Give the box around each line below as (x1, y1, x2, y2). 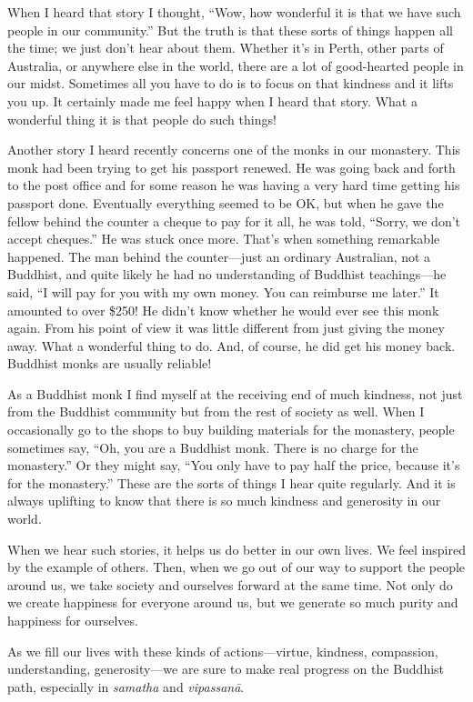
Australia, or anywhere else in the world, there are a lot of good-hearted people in (7, 55, 464, 75)
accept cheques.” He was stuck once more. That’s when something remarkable (7, 229, 440, 248)
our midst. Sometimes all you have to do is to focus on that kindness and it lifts (7, 74, 454, 93)
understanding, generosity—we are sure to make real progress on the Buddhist (7, 659, 445, 678)
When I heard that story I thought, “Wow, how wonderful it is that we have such (7, 3, 461, 21)
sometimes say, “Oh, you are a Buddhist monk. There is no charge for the (7, 437, 418, 456)
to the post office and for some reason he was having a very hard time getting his (7, 175, 460, 195)
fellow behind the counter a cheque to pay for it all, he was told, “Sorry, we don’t (7, 211, 461, 230)
